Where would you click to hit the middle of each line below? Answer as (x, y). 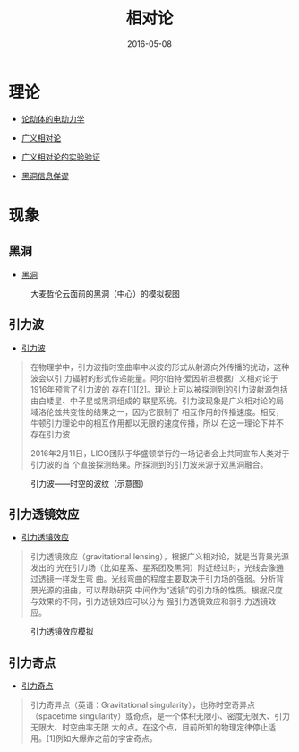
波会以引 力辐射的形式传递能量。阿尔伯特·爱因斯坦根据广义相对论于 (154, 378)
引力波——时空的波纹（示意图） (90, 483)
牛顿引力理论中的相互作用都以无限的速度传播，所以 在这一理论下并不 (157, 423)
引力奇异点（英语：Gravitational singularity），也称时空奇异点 (143, 705)
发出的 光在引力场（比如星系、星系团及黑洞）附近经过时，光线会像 (153, 568)
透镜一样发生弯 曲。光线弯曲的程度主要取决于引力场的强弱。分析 (157, 579)
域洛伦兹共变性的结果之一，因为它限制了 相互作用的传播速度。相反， (157, 411)
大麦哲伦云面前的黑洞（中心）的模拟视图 (105, 293)
